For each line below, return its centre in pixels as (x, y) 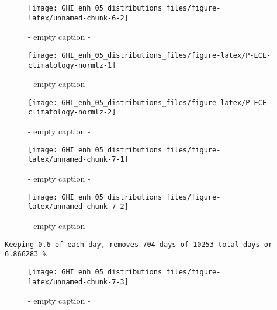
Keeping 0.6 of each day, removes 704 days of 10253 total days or (139, 244)
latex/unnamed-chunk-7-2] (78, 207)
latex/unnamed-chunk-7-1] (78, 160)
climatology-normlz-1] (72, 65)
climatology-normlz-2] (72, 112)
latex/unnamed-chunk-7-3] (78, 282)
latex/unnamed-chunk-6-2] (78, 18)
